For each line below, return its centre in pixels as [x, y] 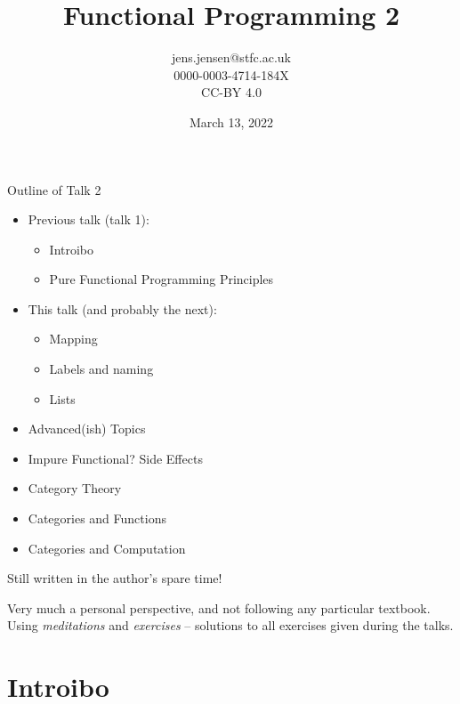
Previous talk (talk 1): [89, 219]
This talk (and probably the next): [122, 308]
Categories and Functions [97, 518]
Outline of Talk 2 [54, 189]
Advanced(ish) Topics [87, 429]
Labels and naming [101, 369]
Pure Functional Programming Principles [161, 279]
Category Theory [75, 488]
